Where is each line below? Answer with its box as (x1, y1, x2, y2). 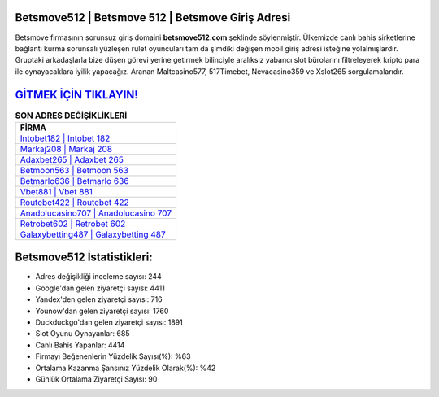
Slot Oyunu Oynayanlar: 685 (35, 329, 130, 338)
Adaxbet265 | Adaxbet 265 (20, 154, 124, 165)
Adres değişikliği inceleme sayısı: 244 (35, 272, 162, 281)
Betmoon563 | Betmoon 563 (20, 164, 129, 176)
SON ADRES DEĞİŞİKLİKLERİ (15, 110, 128, 121)
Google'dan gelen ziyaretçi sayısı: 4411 (35, 283, 166, 293)
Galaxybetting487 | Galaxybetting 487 (20, 229, 166, 240)
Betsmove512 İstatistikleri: (15, 251, 154, 264)
